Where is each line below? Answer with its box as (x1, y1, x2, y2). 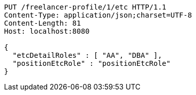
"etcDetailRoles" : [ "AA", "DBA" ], (12, 51, 162, 59)
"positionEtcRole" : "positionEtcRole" (12, 59, 171, 67)
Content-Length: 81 (4, 19, 81, 27)
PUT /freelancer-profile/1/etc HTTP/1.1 (4, 3, 167, 11)
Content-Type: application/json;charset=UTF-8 (4, 11, 192, 19)
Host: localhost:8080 (4, 27, 90, 35)
